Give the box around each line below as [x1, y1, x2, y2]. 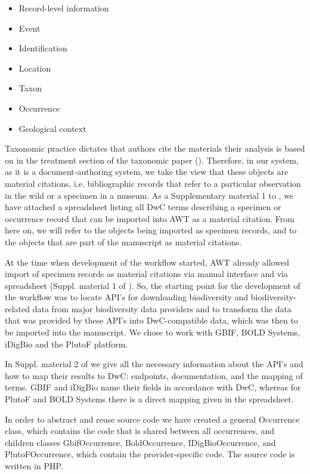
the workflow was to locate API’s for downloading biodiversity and [5, 291, 249, 303]
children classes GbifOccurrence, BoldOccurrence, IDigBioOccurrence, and [5, 436, 276, 448]
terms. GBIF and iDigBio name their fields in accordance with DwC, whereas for [5, 381, 301, 393]
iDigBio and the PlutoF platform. [5, 337, 128, 350]
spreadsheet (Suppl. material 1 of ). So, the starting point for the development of [5, 279, 300, 291]
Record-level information [18, 2, 109, 14]
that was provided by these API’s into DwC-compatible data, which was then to [5, 314, 298, 327]
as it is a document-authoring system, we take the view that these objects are [5, 165, 289, 178]
